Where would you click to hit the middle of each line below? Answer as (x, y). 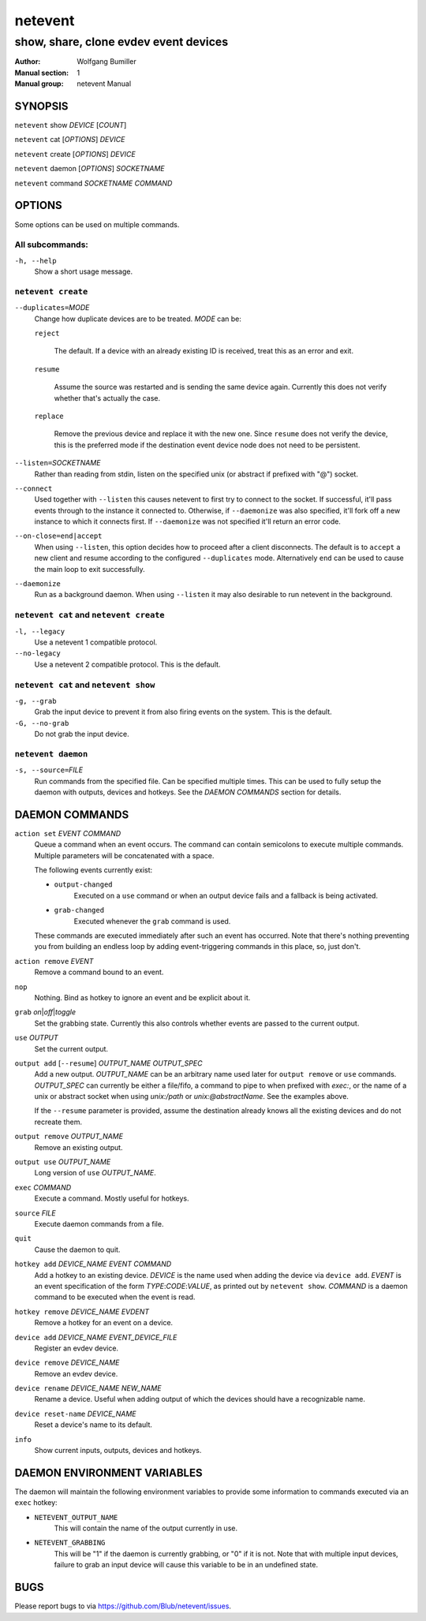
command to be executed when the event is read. (115, 1297)
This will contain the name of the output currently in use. (146, 1528)
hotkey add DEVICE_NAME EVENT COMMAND (93, 1264)
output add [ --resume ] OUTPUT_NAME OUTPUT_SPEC (108, 1063)
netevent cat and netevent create (90, 615)
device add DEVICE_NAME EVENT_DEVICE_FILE (96, 1337)
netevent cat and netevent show (85, 685)
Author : (28, 62)
